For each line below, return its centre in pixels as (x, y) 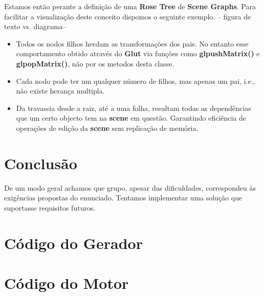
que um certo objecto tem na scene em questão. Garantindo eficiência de (131, 118)
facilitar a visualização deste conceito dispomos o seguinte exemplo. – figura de (128, 16)
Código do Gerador (73, 243)
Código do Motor (67, 283)
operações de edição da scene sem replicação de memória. (107, 128)
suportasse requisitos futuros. (50, 207)
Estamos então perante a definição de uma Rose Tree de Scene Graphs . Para (130, 6)
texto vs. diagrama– (35, 26)
